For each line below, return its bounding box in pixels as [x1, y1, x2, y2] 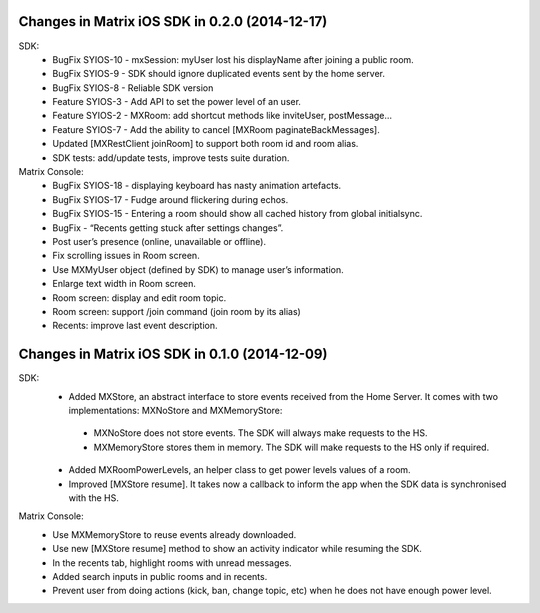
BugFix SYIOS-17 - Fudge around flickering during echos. [52, 193, 289, 205]
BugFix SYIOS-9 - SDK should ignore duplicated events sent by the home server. [52, 68, 385, 80]
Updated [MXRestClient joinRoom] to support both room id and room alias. [52, 138, 359, 150]
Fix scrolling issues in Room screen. [52, 250, 200, 262]
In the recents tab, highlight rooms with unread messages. [52, 556, 292, 569]
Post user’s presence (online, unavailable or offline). [52, 235, 267, 247]
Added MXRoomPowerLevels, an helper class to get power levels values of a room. [68, 464, 411, 476]
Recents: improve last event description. [52, 320, 219, 332]
